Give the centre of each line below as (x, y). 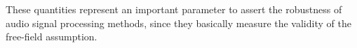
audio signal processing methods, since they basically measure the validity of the (178, 23)
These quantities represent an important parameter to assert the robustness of (174, 9)
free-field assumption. (52, 37)
